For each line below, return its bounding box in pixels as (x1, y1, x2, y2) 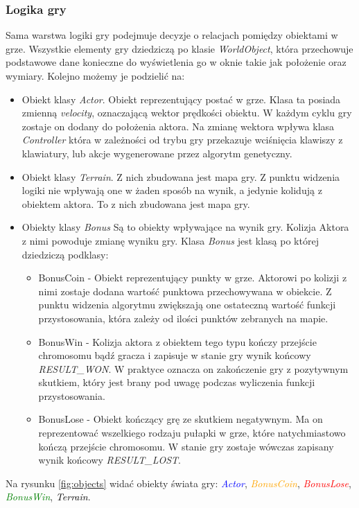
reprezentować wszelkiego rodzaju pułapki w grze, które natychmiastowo (38, 426, 346, 440)
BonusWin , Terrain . (6, 489, 91, 504)
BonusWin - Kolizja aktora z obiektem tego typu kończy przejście (38, 334, 317, 349)
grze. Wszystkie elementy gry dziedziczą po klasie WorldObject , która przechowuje (6, 41, 353, 55)
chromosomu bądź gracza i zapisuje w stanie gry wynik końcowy (38, 348, 311, 362)
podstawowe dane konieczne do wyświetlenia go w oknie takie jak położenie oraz (6, 55, 347, 69)
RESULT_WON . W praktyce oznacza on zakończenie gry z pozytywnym (38, 361, 349, 376)
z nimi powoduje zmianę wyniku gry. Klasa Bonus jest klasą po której (21, 233, 319, 247)
